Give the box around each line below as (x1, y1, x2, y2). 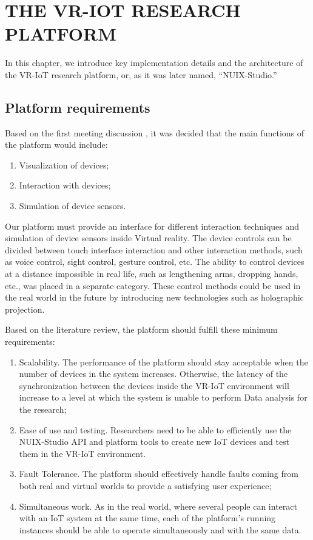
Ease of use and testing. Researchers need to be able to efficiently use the (19, 423, 292, 436)
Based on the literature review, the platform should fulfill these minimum (5, 323, 278, 336)
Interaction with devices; (19, 179, 111, 192)
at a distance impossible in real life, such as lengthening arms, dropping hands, (5, 267, 298, 280)
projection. (5, 302, 45, 315)
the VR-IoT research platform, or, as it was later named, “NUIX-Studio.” (5, 68, 277, 81)
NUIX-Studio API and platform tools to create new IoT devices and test (19, 435, 290, 448)
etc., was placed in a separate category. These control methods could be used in (5, 279, 301, 292)
